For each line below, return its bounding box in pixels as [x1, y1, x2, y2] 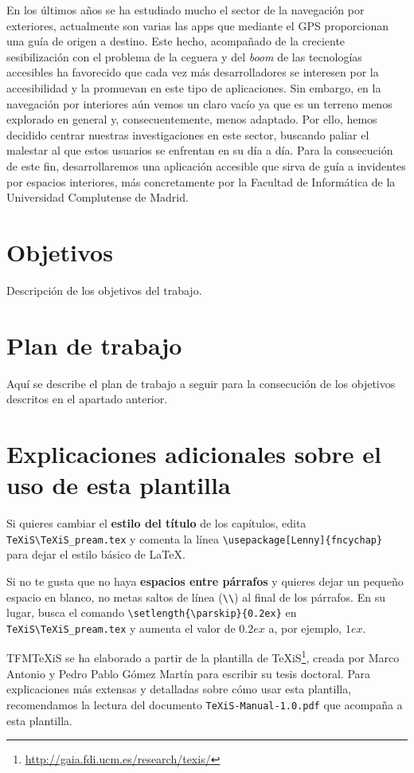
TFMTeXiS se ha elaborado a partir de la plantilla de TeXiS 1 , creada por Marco [6, 647, 400, 666]
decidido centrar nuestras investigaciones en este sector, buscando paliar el [6, 126, 369, 143]
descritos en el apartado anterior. [6, 390, 168, 407]
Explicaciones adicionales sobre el [6, 437, 381, 469]
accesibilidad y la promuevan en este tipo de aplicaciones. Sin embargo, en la [6, 79, 381, 96]
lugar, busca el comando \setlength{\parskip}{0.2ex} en [6, 604, 297, 621]
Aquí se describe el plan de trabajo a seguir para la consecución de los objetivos [6, 375, 396, 391]
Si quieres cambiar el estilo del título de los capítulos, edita [6, 515, 307, 532]
